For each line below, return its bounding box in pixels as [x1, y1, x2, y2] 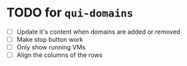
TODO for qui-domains [6, 5, 133, 21]
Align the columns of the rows [16, 51, 103, 59]
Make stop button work [16, 36, 83, 43]
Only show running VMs [16, 43, 86, 52]
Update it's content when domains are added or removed [16, 27, 181, 36]
